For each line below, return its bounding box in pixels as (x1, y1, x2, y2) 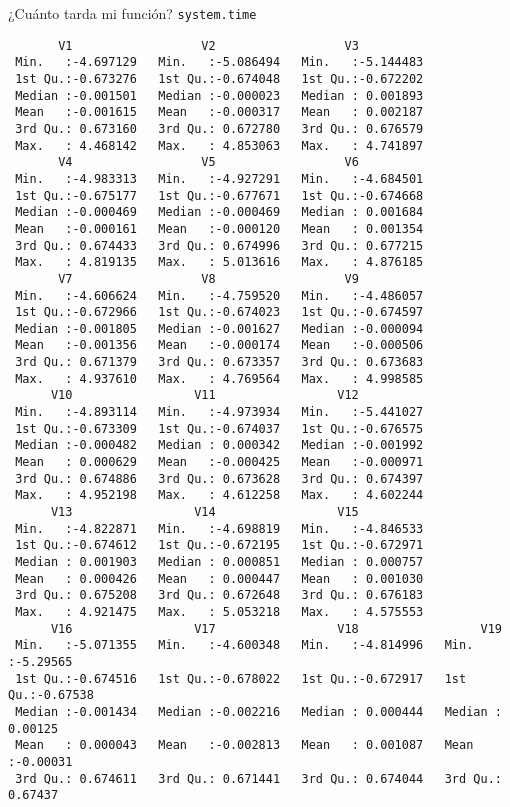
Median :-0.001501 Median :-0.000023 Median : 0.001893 (15, 88, 424, 103)
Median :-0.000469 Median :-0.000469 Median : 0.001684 (15, 205, 424, 220)
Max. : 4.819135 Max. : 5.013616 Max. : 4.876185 (15, 255, 424, 270)
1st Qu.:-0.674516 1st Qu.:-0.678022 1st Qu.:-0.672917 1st (15, 671, 467, 686)
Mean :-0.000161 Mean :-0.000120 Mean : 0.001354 (15, 221, 424, 236)
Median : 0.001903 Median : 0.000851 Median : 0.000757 (15, 555, 424, 569)
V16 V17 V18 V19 (50, 621, 502, 636)
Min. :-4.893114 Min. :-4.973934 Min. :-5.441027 (15, 405, 424, 420)
